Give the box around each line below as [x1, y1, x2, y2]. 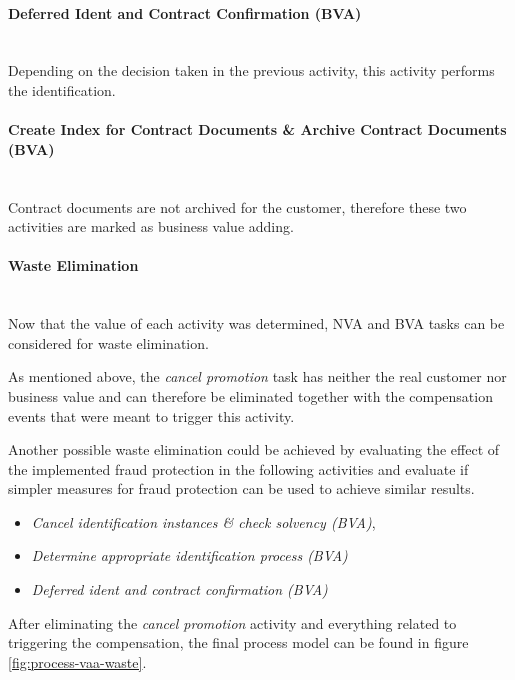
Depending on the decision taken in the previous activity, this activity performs [8, 60, 495, 81]
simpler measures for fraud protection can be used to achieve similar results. [8, 478, 475, 499]
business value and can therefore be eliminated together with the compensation [8, 385, 493, 406]
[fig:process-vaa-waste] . [8, 651, 147, 672]
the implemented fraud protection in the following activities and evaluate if [8, 458, 469, 479]
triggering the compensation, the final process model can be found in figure [8, 632, 469, 653]
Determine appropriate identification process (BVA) [31, 545, 348, 566]
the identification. [8, 79, 116, 100]
